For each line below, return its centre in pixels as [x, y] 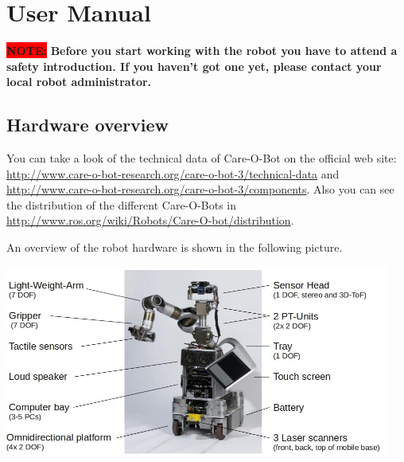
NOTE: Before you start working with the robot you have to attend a [202, 51]
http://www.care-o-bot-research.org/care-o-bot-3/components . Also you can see [200, 189]
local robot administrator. [79, 82]
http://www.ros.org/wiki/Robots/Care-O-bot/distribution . [150, 220]
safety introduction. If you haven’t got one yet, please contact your [194, 66]
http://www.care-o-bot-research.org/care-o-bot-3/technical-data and [173, 173]
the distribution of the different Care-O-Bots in [122, 204]
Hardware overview [88, 125]
